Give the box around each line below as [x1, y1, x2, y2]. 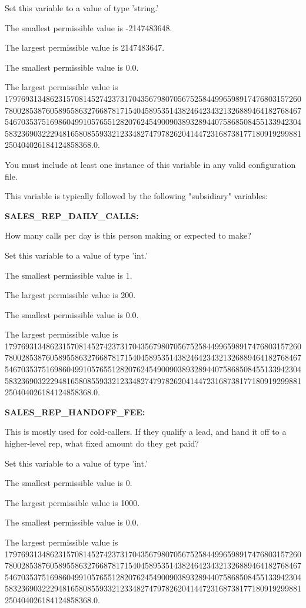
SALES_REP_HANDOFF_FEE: [5, 405, 145, 418]
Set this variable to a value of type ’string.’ [5, 2, 159, 14]
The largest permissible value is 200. [5, 289, 136, 301]
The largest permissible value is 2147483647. [5, 41, 165, 54]
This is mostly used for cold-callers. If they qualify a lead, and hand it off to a [5, 425, 287, 438]
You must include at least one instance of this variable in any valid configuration [5, 158, 296, 170]
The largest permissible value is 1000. [5, 496, 140, 508]
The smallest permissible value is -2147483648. [5, 21, 172, 34]
